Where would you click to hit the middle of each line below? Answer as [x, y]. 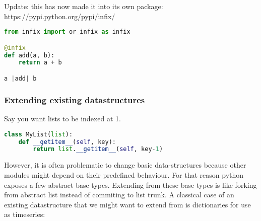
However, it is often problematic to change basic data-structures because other [125, 165]
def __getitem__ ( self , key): [67, 142]
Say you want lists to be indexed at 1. [62, 119]
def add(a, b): [29, 55]
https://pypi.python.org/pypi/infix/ [60, 16]
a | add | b [20, 79]
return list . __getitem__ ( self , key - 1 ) [98, 149]
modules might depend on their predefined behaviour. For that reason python [124, 174]
